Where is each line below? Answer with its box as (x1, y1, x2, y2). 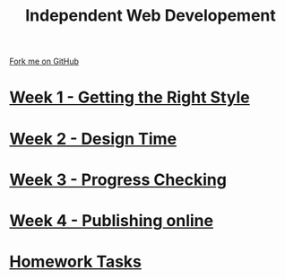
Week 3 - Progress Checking (9, 170, 227, 189)
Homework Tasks (9, 252, 142, 272)
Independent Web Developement (25, 5, 276, 26)
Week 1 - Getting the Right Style (9, 87, 251, 108)
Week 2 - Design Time (9, 128, 177, 149)
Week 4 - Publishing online (9, 210, 213, 231)
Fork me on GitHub (9, 56, 79, 67)
